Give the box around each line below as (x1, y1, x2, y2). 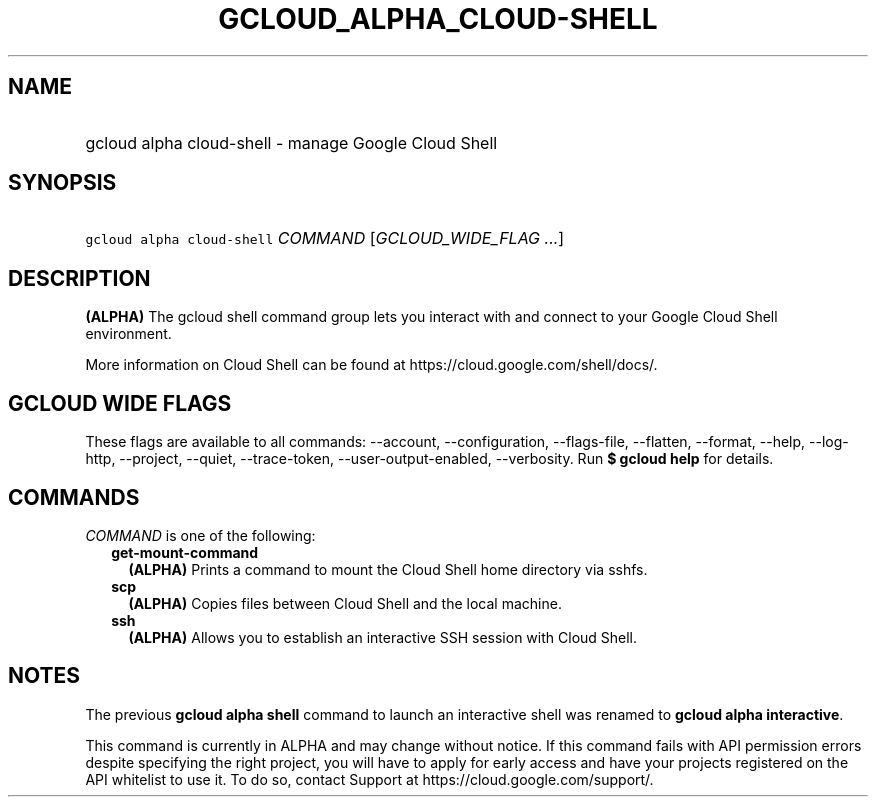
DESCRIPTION (8, 265, 151, 291)
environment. (85, 325, 172, 343)
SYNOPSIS (8, 170, 117, 196)
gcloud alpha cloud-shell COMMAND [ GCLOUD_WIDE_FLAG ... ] (85, 228, 565, 249)
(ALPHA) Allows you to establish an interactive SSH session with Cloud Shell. (128, 628, 638, 646)
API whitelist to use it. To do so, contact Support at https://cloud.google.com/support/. (85, 770, 654, 788)
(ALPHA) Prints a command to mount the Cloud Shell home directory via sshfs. (128, 560, 648, 578)
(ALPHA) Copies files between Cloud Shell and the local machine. (128, 594, 562, 612)
